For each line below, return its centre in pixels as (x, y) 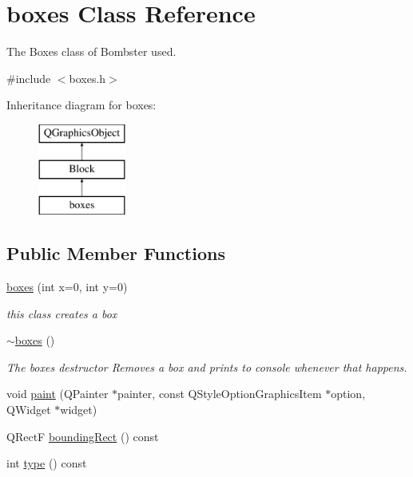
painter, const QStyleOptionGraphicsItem (220, 394)
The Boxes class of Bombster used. (91, 51)
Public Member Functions (116, 253)
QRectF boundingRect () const (83, 436)
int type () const (47, 463)
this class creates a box (62, 313)
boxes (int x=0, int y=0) (67, 287)
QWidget (29, 410)
